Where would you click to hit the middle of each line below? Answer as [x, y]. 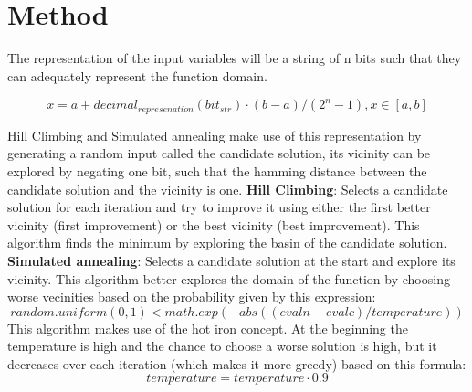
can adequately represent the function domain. [137, 75]
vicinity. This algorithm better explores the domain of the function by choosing [229, 278]
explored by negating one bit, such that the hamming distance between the [217, 170]
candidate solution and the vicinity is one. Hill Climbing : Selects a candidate [228, 189]
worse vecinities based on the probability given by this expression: [192, 297]
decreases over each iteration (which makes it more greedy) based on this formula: [237, 363]
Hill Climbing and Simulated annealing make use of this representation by [215, 135]
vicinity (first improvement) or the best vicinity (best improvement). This [214, 224]
